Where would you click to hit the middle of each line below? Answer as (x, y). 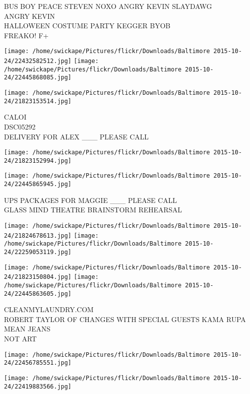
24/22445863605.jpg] (38, 294)
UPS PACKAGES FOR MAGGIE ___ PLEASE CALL (91, 200)
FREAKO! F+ (26, 35)
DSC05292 (20, 126)
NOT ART (20, 338)
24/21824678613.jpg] (38, 235)
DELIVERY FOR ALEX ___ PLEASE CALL (76, 136)
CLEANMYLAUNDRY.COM (49, 309)
